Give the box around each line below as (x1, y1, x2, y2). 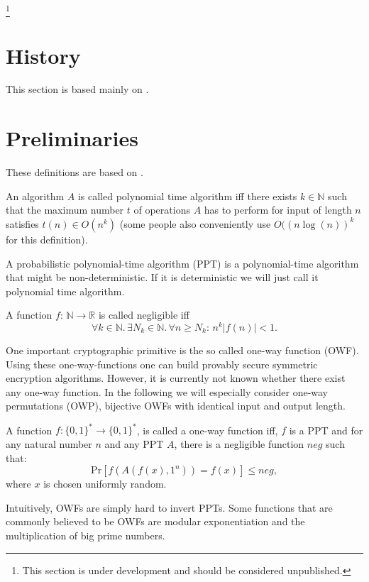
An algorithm (6, 188, 65, 203)
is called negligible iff (98, 307, 189, 322)
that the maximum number (6, 202, 124, 217)
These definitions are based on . (6, 165, 143, 180)
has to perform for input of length (204, 202, 352, 217)
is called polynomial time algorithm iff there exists (77, 188, 297, 203)
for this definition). (6, 231, 88, 246)
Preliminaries (6, 123, 138, 153)
